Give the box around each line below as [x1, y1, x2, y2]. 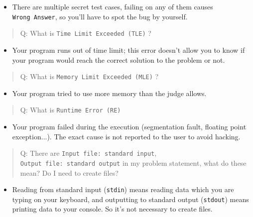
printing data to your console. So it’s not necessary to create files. [12, 204, 213, 214]
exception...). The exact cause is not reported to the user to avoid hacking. [12, 131, 241, 141]
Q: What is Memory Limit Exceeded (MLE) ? [20, 71, 159, 82]
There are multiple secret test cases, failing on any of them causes [12, 1, 213, 11]
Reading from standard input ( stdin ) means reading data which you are [12, 184, 234, 195]
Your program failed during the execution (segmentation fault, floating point [12, 121, 247, 131]
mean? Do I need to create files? [20, 167, 119, 178]
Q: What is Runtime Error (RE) [20, 105, 121, 115]
